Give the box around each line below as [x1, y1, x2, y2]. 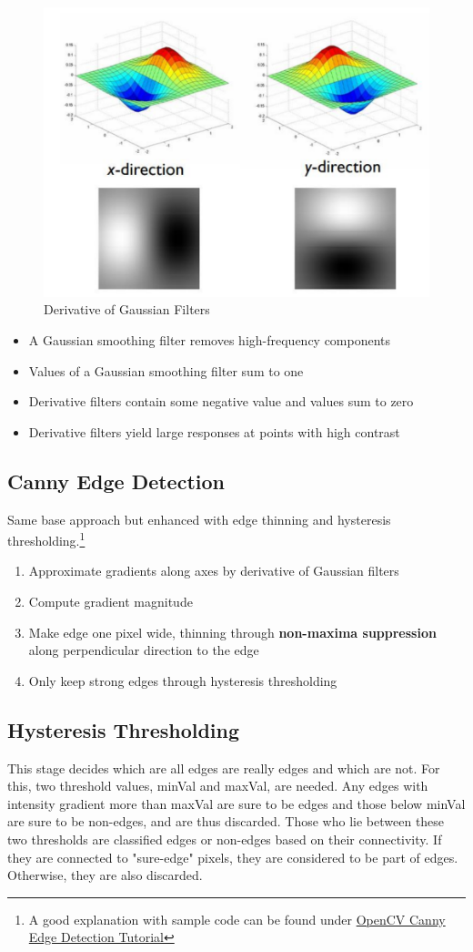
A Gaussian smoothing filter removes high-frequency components [28, 330, 391, 349]
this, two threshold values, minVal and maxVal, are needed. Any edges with [7, 776, 428, 795]
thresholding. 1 [7, 528, 86, 549]
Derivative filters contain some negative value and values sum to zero [28, 392, 414, 411]
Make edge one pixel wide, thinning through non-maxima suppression [28, 622, 437, 641]
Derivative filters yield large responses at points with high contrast [28, 422, 400, 441]
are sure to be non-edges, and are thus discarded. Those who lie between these [7, 812, 445, 831]
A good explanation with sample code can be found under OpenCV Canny [28, 909, 446, 928]
